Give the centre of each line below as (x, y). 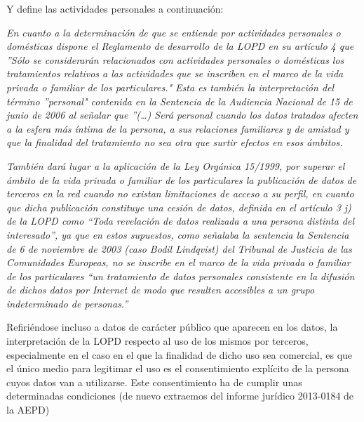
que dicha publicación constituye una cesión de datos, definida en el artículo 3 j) (179, 207)
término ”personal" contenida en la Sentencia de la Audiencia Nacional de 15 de (180, 101)
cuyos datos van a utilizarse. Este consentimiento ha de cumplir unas (154, 382)
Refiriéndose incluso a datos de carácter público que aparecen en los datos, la (172, 327)
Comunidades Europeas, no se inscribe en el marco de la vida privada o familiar (178, 262)
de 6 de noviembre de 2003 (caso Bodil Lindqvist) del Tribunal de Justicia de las (179, 248)
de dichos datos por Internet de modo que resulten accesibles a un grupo (161, 290)
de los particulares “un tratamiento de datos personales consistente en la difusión (181, 276)
